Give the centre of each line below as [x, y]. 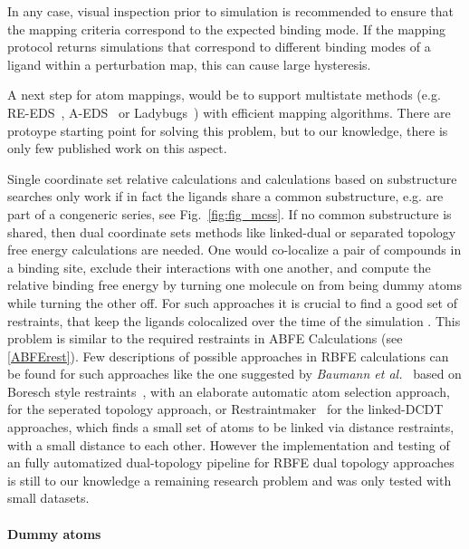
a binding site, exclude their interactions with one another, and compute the [219, 267]
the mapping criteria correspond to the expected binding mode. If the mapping [227, 29]
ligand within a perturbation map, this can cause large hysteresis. [189, 64]
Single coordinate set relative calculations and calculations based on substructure [232, 178]
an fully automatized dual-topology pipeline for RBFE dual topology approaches [231, 462]
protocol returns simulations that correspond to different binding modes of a [219, 47]
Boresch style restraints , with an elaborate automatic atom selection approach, [229, 391]
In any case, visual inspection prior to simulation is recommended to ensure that [230, 11]
